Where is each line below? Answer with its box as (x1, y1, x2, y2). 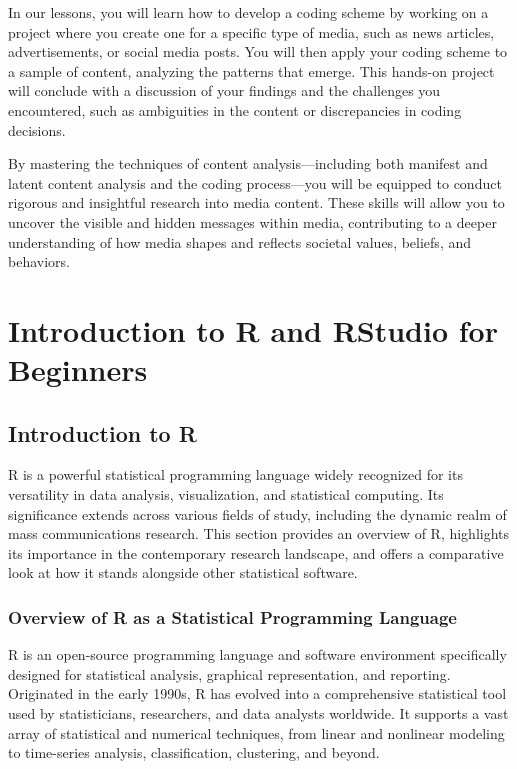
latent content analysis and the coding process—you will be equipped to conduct (8, 172, 502, 193)
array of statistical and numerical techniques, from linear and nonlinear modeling (8, 722, 505, 743)
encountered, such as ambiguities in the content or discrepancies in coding (8, 99, 462, 120)
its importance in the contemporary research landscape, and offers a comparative (8, 542, 504, 563)
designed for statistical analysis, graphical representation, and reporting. (8, 663, 451, 684)
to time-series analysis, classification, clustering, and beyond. (8, 742, 380, 763)
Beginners (8, 349, 148, 390)
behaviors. (8, 251, 70, 272)
